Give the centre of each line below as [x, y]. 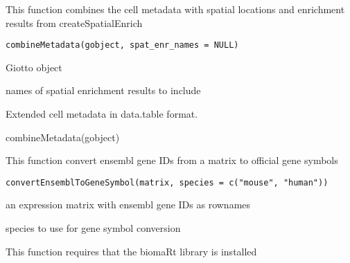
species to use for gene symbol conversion [93, 228]
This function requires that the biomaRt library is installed [131, 251]
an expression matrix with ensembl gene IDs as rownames [128, 205]
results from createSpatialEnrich [74, 22]
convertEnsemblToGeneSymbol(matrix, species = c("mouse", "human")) [167, 182]
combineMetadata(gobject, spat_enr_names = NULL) [122, 45]
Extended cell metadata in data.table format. [102, 114]
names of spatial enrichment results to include [103, 90]
